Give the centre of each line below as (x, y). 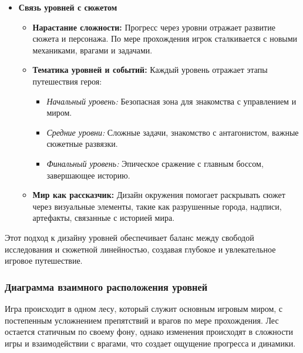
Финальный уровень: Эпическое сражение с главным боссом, (155, 163)
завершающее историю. (88, 175)
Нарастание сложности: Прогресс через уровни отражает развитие (154, 27)
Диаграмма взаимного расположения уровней (106, 286)
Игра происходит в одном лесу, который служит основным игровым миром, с (144, 308)
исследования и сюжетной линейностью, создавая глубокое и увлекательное (140, 249)
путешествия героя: (67, 81)
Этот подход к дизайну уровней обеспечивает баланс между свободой (129, 237)
